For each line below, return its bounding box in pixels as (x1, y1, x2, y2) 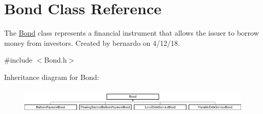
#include (4, 54, 33, 65)
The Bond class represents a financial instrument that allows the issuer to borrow (4, 27, 259, 38)
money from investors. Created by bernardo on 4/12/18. (4, 37, 180, 48)
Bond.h (44, 54, 67, 65)
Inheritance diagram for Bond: (4, 71, 99, 82)
